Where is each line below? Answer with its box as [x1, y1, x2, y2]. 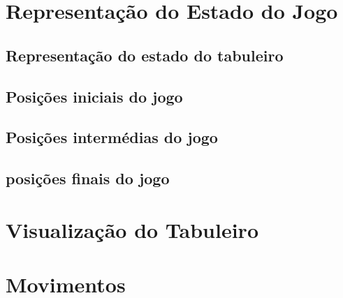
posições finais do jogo [6, 167, 170, 189]
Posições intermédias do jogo [6, 126, 218, 148]
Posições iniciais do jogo [6, 85, 183, 107]
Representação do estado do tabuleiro [6, 44, 284, 66]
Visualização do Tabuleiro [6, 215, 258, 244]
